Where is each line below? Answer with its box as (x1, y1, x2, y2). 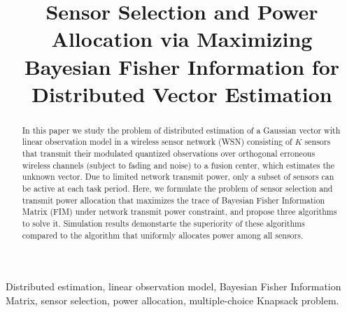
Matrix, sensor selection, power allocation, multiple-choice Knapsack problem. (6, 292, 339, 307)
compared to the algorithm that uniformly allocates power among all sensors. (22, 229, 304, 241)
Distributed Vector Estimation (31, 79, 332, 108)
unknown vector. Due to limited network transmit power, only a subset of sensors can (22, 171, 334, 183)
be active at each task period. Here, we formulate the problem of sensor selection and (22, 183, 333, 194)
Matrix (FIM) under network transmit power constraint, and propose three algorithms (22, 206, 337, 218)
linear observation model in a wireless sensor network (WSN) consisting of (22, 136, 292, 148)
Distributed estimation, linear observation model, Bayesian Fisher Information (6, 279, 341, 294)
